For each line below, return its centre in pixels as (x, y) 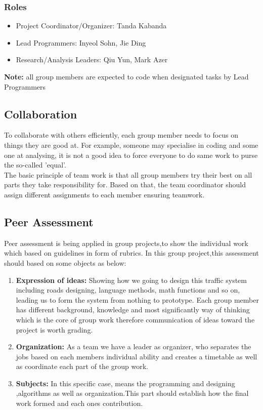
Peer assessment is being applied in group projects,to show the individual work (126, 243)
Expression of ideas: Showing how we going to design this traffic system (131, 280)
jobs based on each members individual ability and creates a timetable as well (137, 356)
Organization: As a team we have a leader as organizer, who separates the (134, 346)
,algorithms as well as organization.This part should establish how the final (132, 393)
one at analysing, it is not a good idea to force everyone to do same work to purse (131, 155)
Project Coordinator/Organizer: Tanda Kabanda (91, 26)
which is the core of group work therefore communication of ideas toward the (135, 319)
